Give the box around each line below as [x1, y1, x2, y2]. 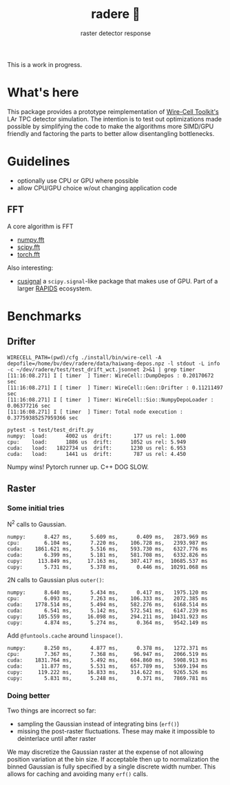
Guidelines [7, 154, 70, 170]
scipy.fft [17, 243, 41, 251]
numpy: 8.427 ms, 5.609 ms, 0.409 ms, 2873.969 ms [7, 533, 208, 540]
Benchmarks [7, 308, 82, 324]
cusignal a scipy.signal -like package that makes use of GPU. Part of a [17, 277, 218, 285]
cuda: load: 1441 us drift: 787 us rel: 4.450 [7, 450, 187, 457]
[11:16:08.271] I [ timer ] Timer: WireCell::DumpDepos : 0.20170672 [7, 372, 214, 379]
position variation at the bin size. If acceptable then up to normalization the [7, 755, 220, 764]
